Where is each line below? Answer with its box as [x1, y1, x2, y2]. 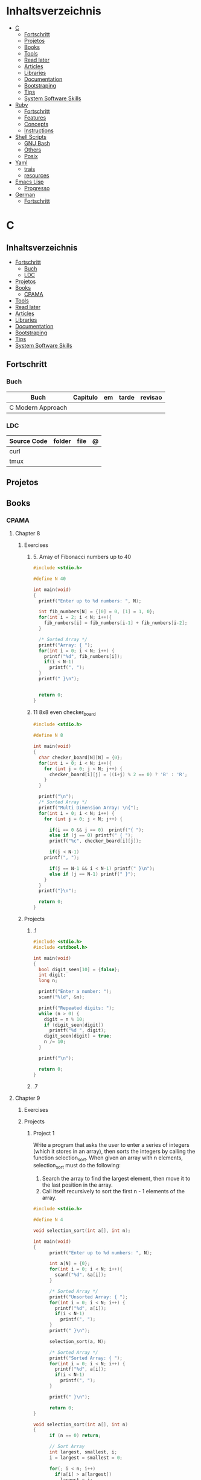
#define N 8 [33, 732, 63, 739]
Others [24, 146, 41, 153]
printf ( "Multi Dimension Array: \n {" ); [38, 805, 139, 811]
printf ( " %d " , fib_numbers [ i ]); [44, 653, 123, 659]
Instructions [24, 127, 54, 134]
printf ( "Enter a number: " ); [38, 989, 112, 995]
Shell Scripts [14, 133, 47, 140]
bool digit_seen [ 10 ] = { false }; [38, 966, 120, 972]
